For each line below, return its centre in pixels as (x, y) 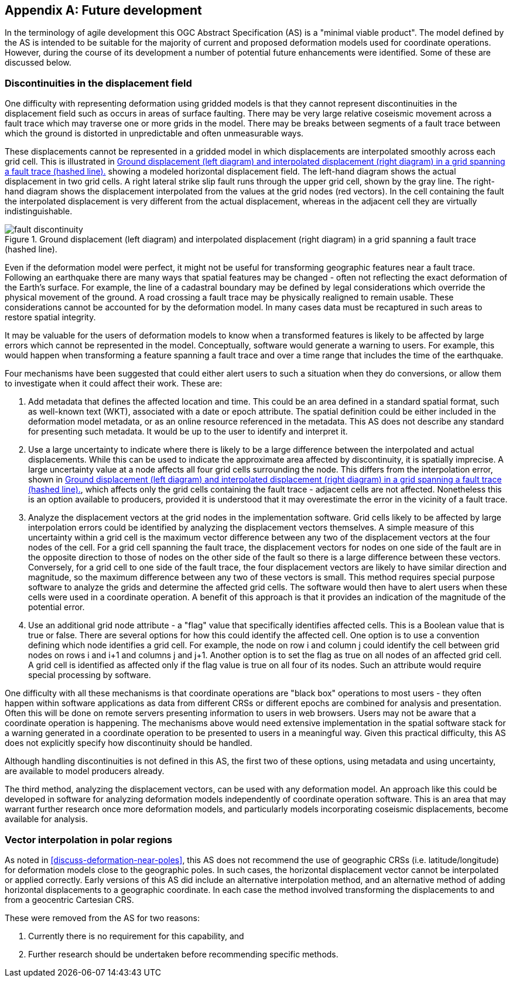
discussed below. (38, 63)
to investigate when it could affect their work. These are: (114, 384)
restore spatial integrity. (50, 317)
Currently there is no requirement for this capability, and (136, 936)
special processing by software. (90, 675)
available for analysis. (46, 819)
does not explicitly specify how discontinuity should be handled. (129, 743)
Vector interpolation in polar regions (89, 839)
